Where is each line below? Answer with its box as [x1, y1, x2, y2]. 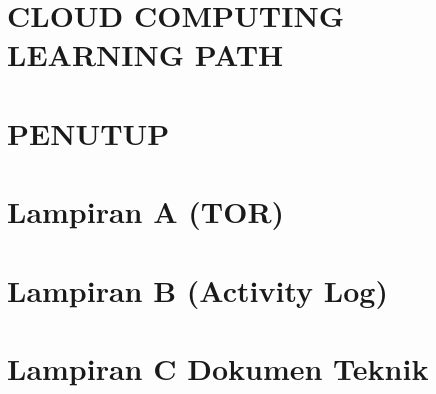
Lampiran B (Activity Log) [7, 269, 388, 310]
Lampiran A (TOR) [7, 191, 285, 232]
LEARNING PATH [7, 34, 284, 75]
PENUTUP [7, 112, 170, 153]
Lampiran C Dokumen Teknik [7, 347, 429, 388]
